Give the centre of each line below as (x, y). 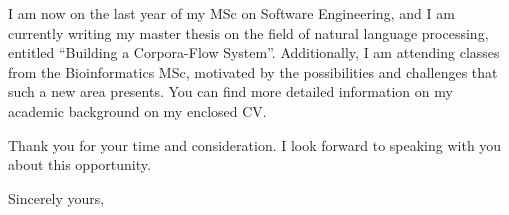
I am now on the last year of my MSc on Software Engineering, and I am (231, 13)
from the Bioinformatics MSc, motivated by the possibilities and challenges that (253, 71)
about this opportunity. (79, 164)
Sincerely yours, (56, 197)
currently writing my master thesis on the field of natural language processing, (248, 32)
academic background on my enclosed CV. (137, 110)
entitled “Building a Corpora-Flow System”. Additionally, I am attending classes (254, 52)
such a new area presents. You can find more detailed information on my (230, 91)
